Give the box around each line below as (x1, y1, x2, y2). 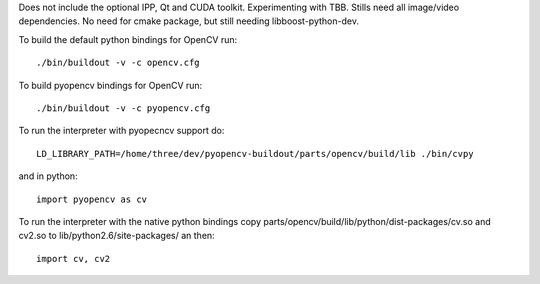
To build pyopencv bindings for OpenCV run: (18, 79, 203, 91)
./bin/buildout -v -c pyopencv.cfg (36, 102, 211, 114)
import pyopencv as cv (36, 193, 148, 205)
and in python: (18, 170, 79, 182)
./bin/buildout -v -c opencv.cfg (36, 57, 200, 69)
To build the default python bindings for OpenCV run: (18, 33, 238, 45)
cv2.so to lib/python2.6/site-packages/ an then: (18, 230, 215, 242)
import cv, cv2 (36, 253, 111, 264)
